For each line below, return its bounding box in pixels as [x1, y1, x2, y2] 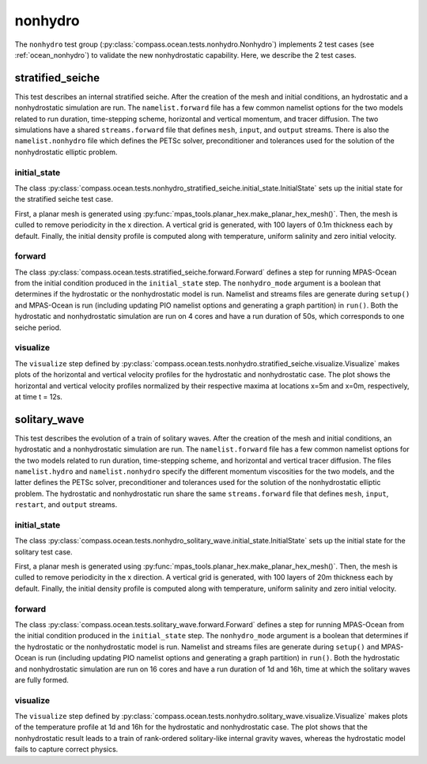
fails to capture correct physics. [14, 744, 119, 755]
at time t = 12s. [14, 391, 63, 401]
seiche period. [14, 323, 62, 332]
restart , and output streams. [14, 500, 118, 509]
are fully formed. [14, 675, 69, 684]
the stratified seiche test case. [14, 195, 114, 204]
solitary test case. [14, 547, 73, 557]
